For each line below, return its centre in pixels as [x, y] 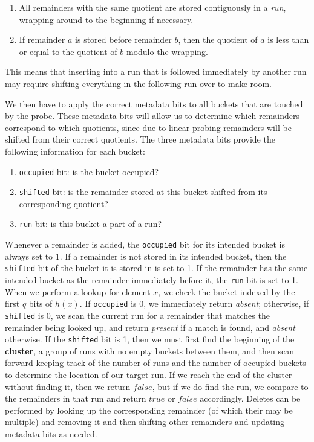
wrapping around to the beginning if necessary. [106, 19]
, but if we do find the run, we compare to [230, 386]
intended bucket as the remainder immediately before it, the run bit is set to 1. [152, 280]
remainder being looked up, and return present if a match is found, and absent [150, 327]
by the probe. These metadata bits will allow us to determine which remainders [152, 116]
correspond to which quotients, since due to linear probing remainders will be [148, 127]
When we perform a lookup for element [78, 291]
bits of [41, 303]
